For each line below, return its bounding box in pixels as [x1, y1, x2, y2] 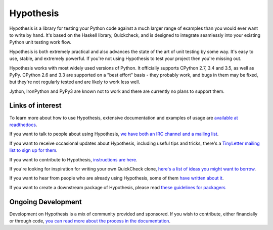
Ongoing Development [9, 197, 82, 206]
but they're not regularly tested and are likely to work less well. [9, 79, 140, 85]
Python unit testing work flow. [9, 39, 72, 45]
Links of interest [9, 101, 62, 110]
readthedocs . [9, 122, 37, 128]
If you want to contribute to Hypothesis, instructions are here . [9, 156, 138, 162]
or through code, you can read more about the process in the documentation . [9, 218, 171, 224]
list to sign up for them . [9, 147, 58, 153]
